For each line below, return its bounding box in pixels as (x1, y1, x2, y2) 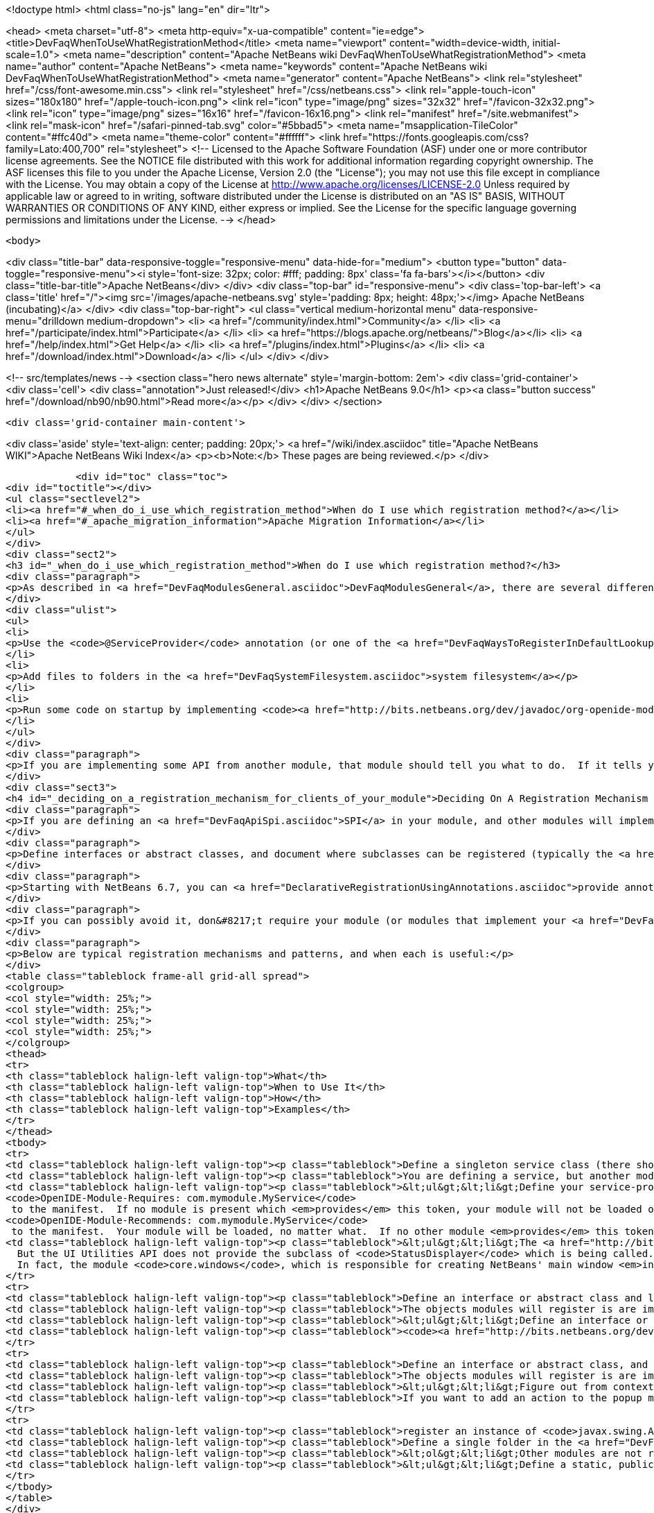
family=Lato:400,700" (6, 143, 105, 155)
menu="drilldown (6, 315, 85, 327)
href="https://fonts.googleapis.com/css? (343, 131, 529, 143)
